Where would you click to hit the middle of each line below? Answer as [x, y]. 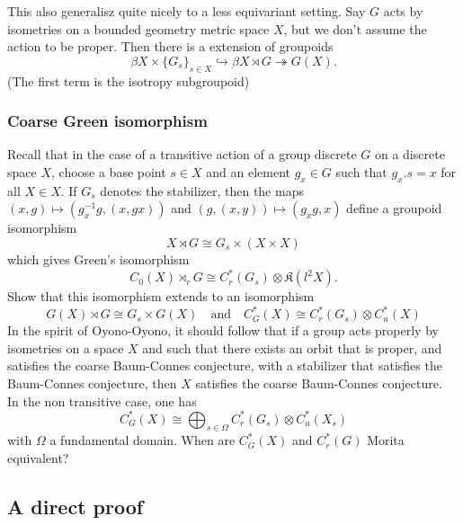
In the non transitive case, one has [102, 400]
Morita [386, 440]
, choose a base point [109, 171]
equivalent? [38, 458]
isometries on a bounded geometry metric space [138, 28]
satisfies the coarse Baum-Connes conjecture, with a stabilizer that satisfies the [225, 365]
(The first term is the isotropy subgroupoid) [129, 80]
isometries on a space [66, 347]
